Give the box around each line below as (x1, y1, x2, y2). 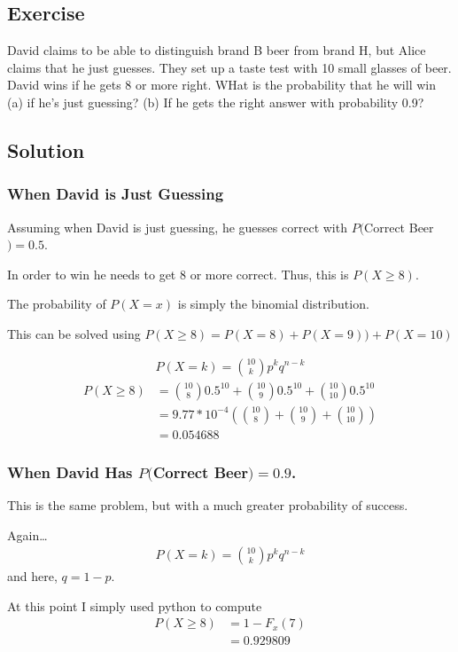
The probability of (7, 295, 106, 313)
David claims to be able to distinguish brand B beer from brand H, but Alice (7, 41, 426, 59)
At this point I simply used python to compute (7, 596, 262, 615)
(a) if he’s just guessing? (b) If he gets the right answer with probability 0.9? (7, 92, 424, 111)
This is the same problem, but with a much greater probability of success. (7, 495, 408, 514)
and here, (7, 567, 58, 585)
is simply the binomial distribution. (177, 295, 369, 313)
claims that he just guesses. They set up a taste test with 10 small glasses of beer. (7, 58, 452, 76)
